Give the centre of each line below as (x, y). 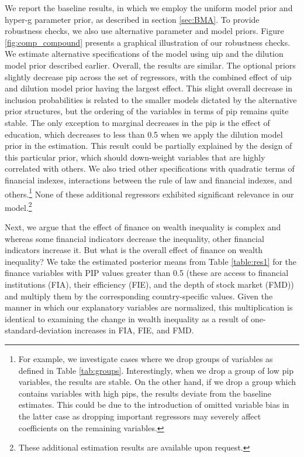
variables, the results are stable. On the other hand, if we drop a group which (157, 382)
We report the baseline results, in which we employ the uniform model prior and (149, 8)
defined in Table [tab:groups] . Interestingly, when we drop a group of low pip (156, 370)
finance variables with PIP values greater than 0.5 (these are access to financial (147, 273)
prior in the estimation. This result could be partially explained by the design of (148, 146)
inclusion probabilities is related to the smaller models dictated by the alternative (151, 99)
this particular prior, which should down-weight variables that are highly (135, 157)
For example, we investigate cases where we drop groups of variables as (146, 358)
